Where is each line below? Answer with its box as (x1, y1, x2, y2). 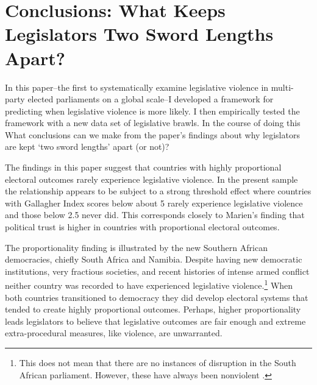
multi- (271, 80, 294, 93)
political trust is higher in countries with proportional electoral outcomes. (5, 221, 280, 233)
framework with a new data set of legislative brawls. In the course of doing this (5, 116, 301, 129)
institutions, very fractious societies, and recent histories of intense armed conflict (5, 264, 310, 277)
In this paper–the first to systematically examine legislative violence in (5, 80, 269, 93)
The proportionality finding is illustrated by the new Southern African (5, 241, 268, 253)
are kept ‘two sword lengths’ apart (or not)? (5, 140, 169, 153)
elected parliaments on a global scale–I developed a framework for (27, 93, 274, 105)
